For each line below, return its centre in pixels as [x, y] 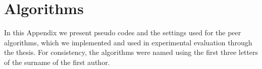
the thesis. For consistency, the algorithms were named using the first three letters [131, 52]
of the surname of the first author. [57, 62]
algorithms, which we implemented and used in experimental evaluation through [128, 42]
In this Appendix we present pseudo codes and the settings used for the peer [123, 32]
